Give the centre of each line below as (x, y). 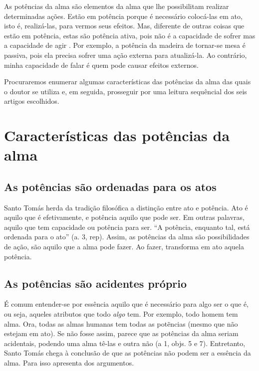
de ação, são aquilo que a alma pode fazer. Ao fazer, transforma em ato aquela (124, 247)
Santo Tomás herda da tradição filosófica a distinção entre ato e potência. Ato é (126, 207)
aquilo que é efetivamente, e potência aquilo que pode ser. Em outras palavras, (124, 217)
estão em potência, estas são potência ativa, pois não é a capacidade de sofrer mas (130, 35)
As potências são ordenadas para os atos (110, 186)
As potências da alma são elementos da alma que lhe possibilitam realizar (117, 6)
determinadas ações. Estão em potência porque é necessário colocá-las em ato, (123, 16)
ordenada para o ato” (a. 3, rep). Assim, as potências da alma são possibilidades (127, 237)
